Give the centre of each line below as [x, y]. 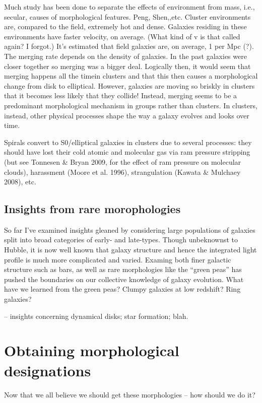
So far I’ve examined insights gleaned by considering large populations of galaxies [130, 229]
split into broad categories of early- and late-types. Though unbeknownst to [121, 240]
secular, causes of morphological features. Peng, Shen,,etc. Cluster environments [127, 16]
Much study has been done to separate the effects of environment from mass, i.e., [129, 7]
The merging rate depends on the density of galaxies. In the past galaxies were [125, 56]
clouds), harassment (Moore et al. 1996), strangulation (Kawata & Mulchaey [122, 172]
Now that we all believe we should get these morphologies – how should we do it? [130, 394]
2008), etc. [20, 182]
